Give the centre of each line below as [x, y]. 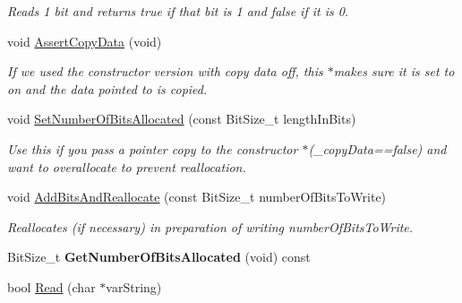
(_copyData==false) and [377, 148]
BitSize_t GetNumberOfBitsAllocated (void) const [159, 257]
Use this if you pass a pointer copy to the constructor [153, 148]
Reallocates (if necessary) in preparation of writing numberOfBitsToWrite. [210, 226]
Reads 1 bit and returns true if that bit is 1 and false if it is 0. [178, 11]
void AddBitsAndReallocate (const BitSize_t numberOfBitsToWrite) [197, 197]
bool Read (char [51, 286]
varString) [134, 286]
